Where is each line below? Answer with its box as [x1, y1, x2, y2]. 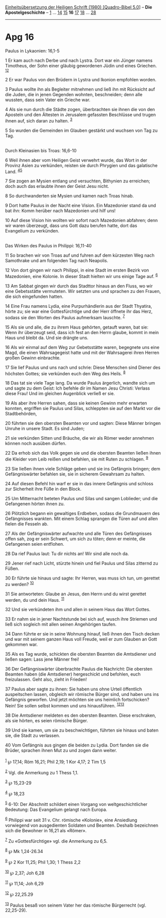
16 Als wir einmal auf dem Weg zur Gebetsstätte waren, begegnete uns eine [5, 344, 160, 350]
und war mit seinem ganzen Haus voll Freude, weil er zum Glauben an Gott [5, 636, 157, 642]
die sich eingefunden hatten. [5, 293, 63, 299]
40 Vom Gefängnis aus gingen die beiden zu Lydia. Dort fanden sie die [5, 742, 149, 748]
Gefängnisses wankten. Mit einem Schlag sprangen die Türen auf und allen [5, 516, 158, 521]
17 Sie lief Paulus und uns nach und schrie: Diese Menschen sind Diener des [5, 364, 161, 370]
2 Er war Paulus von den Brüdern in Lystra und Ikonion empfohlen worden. [5, 76, 157, 82]
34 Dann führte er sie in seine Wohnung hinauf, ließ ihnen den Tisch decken [5, 631, 160, 637]
